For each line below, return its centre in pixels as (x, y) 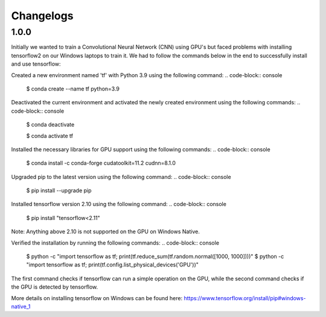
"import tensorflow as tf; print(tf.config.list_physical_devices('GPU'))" (113, 265)
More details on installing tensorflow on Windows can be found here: (97, 298)
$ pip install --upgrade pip (59, 190)
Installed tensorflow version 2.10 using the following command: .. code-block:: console (119, 204)
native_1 (21, 306)
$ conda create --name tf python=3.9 (73, 89)
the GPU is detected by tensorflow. (55, 287)
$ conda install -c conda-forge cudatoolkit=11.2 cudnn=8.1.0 (101, 163)
